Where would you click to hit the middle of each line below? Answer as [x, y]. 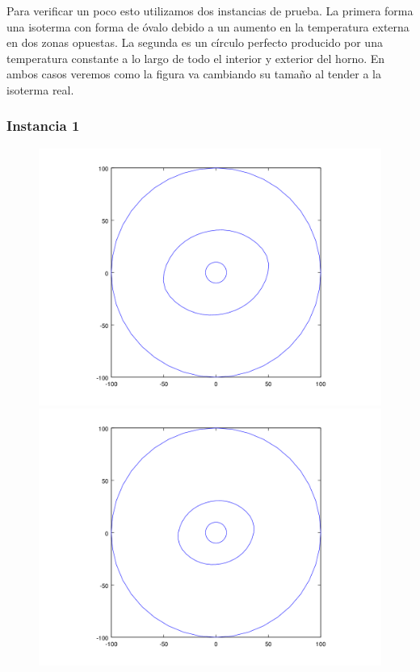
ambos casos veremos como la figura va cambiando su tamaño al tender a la [194, 74]
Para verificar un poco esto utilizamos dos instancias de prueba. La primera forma [210, 10]
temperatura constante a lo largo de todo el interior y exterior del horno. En [196, 58]
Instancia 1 [43, 126]
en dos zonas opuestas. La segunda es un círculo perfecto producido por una [195, 42]
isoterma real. [40, 89]
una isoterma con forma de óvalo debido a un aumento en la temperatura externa [208, 26]
